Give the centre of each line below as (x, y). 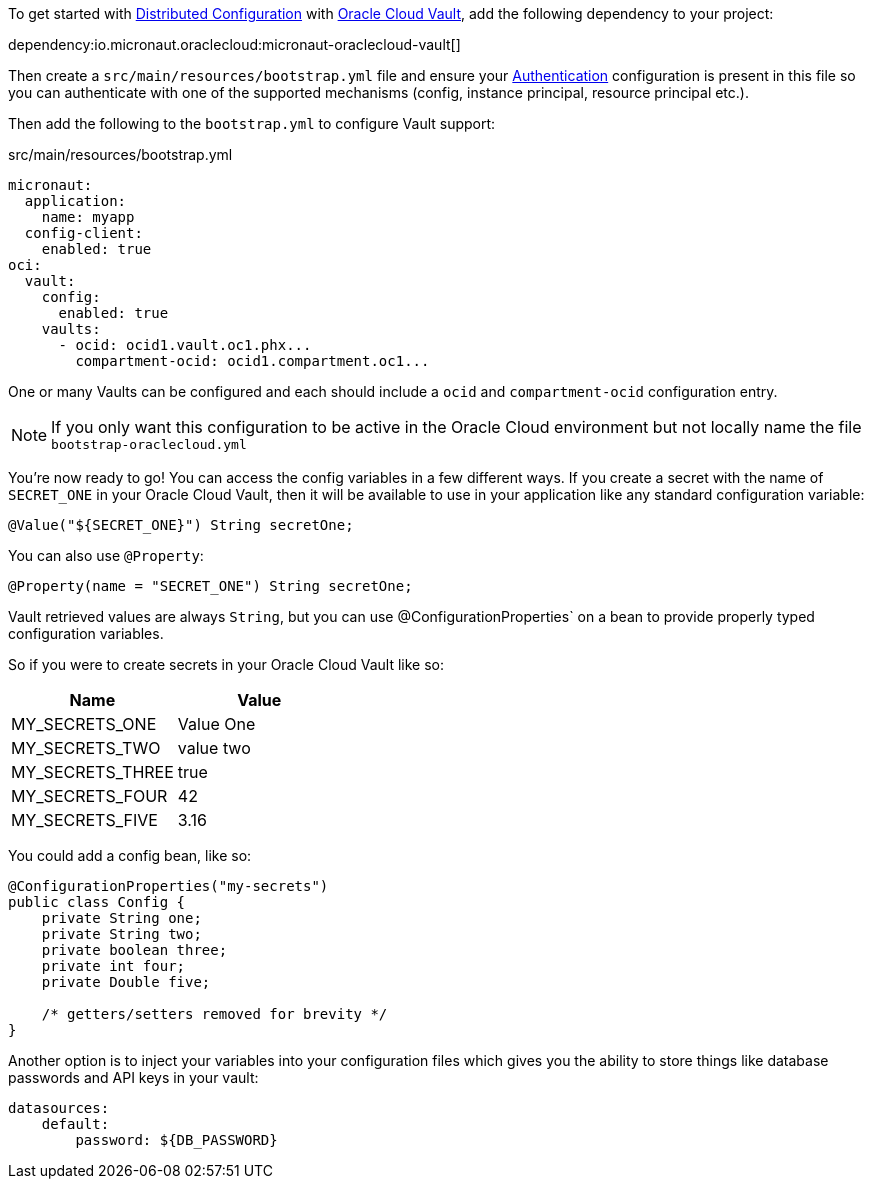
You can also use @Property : (106, 555)
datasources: (59, 1108)
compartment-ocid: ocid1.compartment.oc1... (252, 361)
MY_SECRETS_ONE (84, 724)
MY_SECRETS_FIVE (84, 820)
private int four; (113, 966)
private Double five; (126, 982)
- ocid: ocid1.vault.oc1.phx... (185, 345)
